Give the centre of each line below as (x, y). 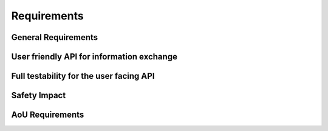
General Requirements (55, 37)
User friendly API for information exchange (94, 57)
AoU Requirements (48, 115)
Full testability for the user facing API (83, 76)
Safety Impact (39, 96)
